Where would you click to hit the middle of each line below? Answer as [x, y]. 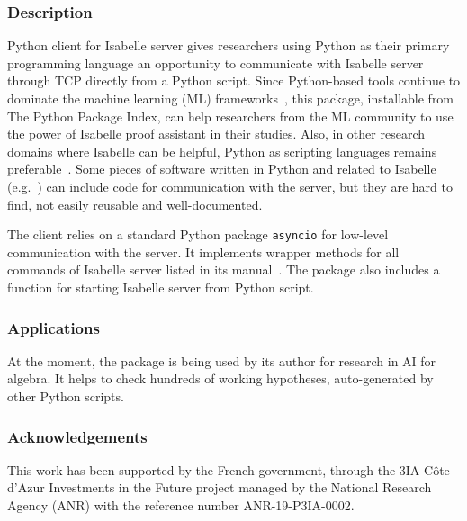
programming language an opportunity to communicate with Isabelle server [216, 63]
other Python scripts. [66, 396]
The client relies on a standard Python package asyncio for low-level [198, 234]
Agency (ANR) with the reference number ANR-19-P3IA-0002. [181, 505]
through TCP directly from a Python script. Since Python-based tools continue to [234, 81]
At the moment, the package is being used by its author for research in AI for [222, 360]
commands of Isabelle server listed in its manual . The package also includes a [224, 269]
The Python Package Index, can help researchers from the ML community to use [230, 116]
